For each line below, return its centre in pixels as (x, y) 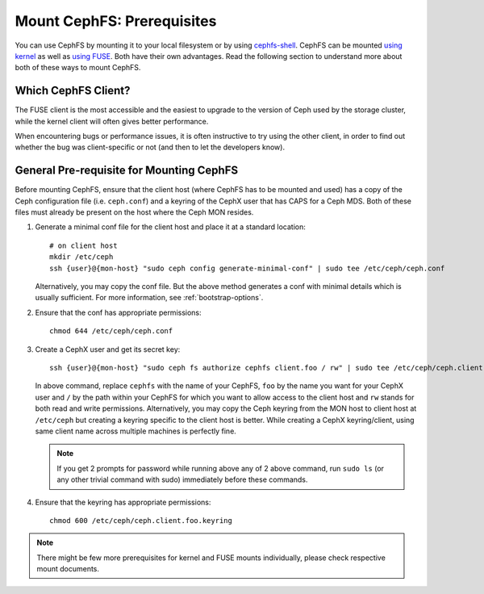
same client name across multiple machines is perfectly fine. (136, 431)
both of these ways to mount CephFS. (78, 68)
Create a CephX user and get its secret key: (108, 349)
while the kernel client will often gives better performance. (112, 121)
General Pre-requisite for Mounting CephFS (126, 171)
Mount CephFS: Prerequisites (116, 21)
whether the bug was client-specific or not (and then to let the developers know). (150, 147)
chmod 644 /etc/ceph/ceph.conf (111, 331)
